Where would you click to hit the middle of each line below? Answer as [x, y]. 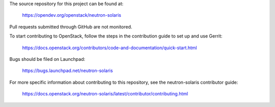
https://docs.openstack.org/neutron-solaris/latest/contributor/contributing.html [105, 94]
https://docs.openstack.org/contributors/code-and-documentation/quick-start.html [109, 48]
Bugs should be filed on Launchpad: [47, 59]
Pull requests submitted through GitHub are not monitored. [71, 27]
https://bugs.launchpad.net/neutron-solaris [67, 70]
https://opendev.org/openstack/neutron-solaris [72, 15]
